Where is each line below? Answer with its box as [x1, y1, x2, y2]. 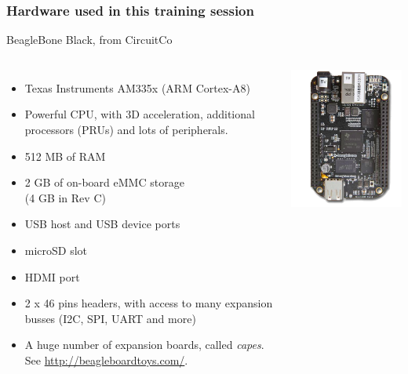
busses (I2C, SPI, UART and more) [24, 310, 196, 326]
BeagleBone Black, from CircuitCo [6, 31, 173, 48]
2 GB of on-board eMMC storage [24, 174, 184, 191]
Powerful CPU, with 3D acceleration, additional [24, 106, 255, 122]
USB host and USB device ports [24, 216, 180, 232]
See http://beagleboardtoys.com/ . [24, 351, 188, 368]
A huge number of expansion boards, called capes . [24, 336, 264, 353]
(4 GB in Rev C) [24, 189, 106, 205]
